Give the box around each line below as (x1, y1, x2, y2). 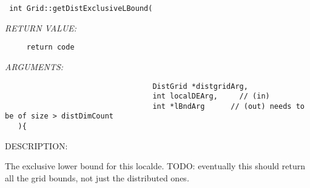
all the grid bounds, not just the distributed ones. (5, 171, 189, 184)
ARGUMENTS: (5, 60, 64, 73)
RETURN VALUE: (5, 21, 77, 34)
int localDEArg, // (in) (152, 92, 270, 101)
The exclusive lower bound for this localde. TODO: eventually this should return (5, 160, 305, 172)
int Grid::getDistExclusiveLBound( (9, 4, 153, 13)
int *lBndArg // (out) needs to (152, 102, 305, 111)
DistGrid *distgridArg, (152, 82, 248, 91)
